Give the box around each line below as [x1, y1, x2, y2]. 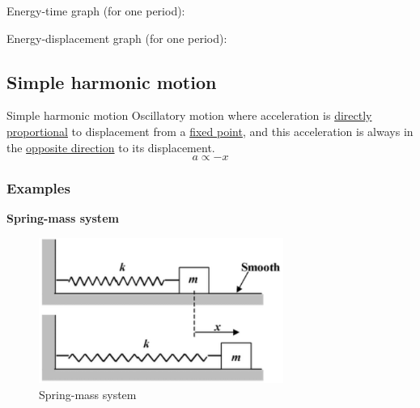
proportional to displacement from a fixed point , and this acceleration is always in [6, 122, 414, 139]
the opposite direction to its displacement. [6, 138, 215, 155]
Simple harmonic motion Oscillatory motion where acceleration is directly [6, 107, 372, 124]
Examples [6, 178, 70, 198]
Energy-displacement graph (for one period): [6, 29, 227, 46]
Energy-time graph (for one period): [6, 2, 185, 19]
